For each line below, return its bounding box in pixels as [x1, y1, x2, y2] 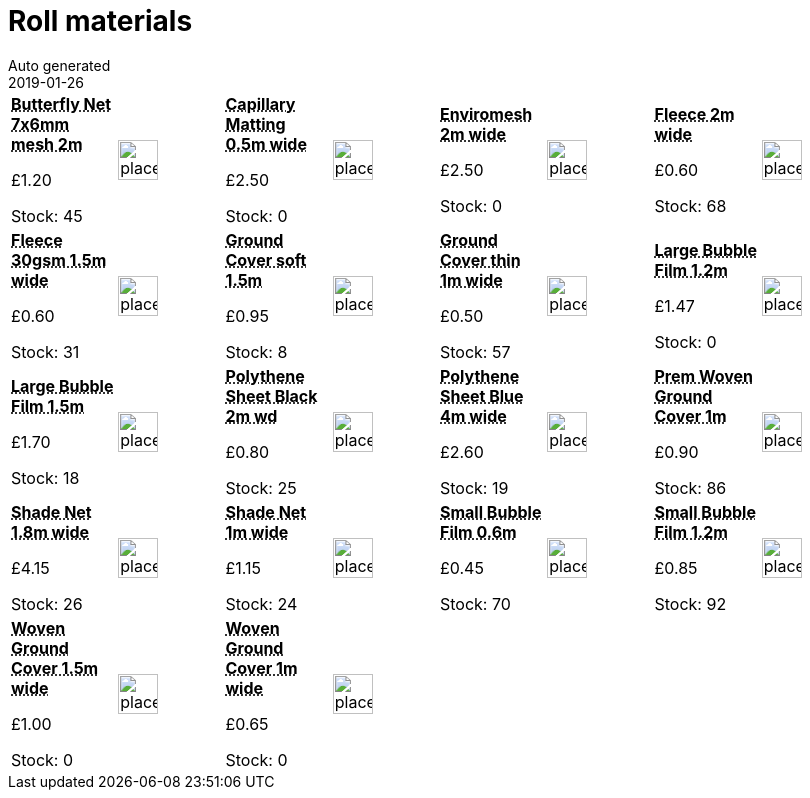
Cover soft [225, 249, 307, 270]
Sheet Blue [440, 385, 524, 406]
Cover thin [440, 249, 521, 270]
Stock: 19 [440, 477, 509, 498]
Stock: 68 [654, 195, 727, 216]
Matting [225, 113, 286, 134]
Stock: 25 [225, 477, 297, 498]
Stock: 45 [11, 205, 83, 226]
